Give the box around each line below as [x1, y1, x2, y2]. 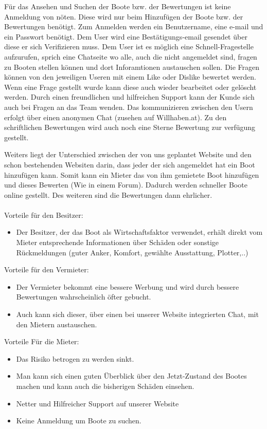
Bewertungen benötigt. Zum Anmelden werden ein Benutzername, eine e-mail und [4, 21, 263, 32]
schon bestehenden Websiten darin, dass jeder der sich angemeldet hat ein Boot [4, 159, 255, 170]
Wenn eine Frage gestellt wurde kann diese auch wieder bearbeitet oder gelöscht [4, 81, 257, 92]
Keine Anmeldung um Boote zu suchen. [16, 415, 141, 426]
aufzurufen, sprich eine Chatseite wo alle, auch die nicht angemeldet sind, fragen [4, 51, 257, 62]
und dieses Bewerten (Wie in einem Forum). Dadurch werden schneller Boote [4, 179, 247, 190]
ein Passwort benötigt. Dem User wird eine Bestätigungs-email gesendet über [4, 31, 247, 42]
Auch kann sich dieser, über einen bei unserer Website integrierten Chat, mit [16, 309, 259, 320]
